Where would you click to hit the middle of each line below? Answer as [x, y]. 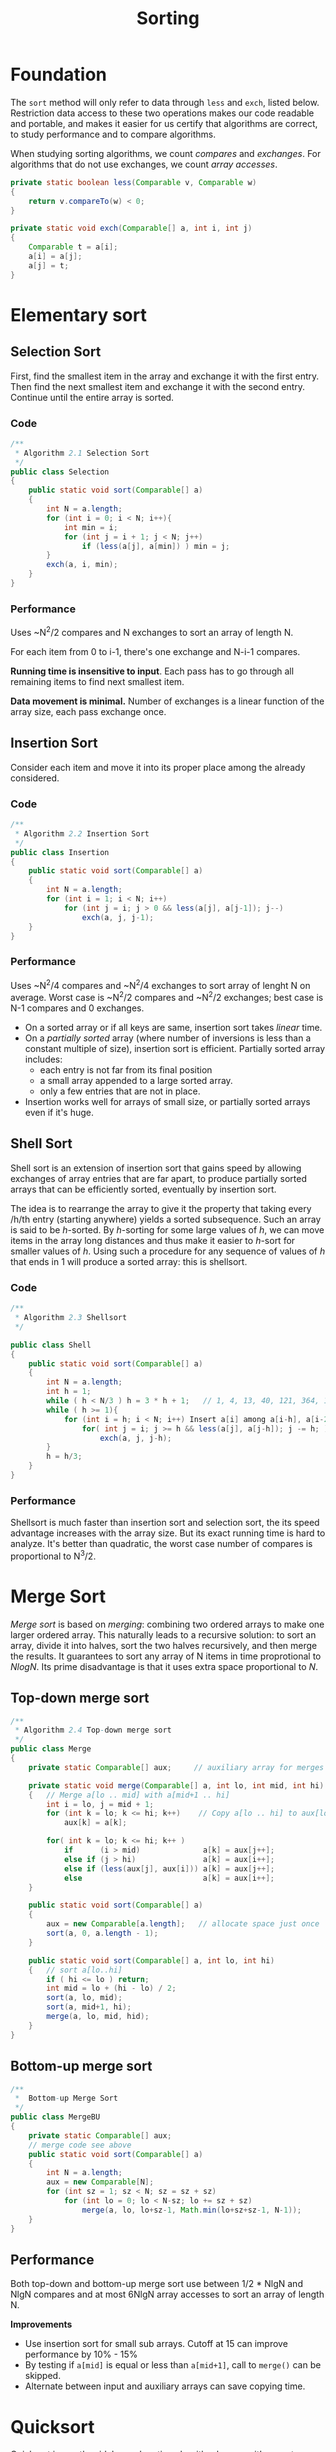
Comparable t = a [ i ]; [73, 247]
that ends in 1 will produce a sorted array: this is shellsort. [129, 1261]
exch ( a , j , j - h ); [135, 1438]
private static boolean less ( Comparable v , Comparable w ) [133, 182]
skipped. [43, 2376]
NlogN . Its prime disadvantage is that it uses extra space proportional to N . [164, 1666]
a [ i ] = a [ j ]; [55, 257]
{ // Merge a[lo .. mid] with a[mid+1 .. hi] [129, 1795]
